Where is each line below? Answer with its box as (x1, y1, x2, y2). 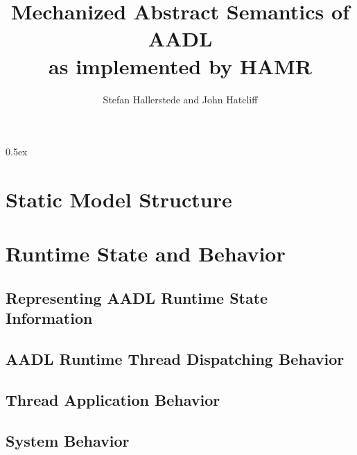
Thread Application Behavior (6, 388, 220, 410)
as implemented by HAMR (49, 51, 312, 80)
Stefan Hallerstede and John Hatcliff (103, 92, 258, 106)
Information (6, 307, 93, 329)
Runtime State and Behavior (6, 239, 286, 268)
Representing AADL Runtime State (6, 286, 268, 308)
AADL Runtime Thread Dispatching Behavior (6, 348, 345, 369)
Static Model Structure (6, 184, 232, 213)
